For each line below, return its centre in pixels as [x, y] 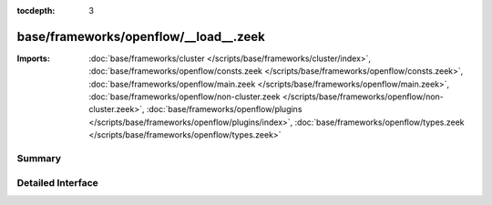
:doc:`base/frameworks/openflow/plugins [224, 109]
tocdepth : [36, 10]
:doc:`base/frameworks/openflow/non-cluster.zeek [185, 97]
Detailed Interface [58, 182]
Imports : [33, 58]
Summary [39, 159]
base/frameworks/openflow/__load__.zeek [141, 36]
